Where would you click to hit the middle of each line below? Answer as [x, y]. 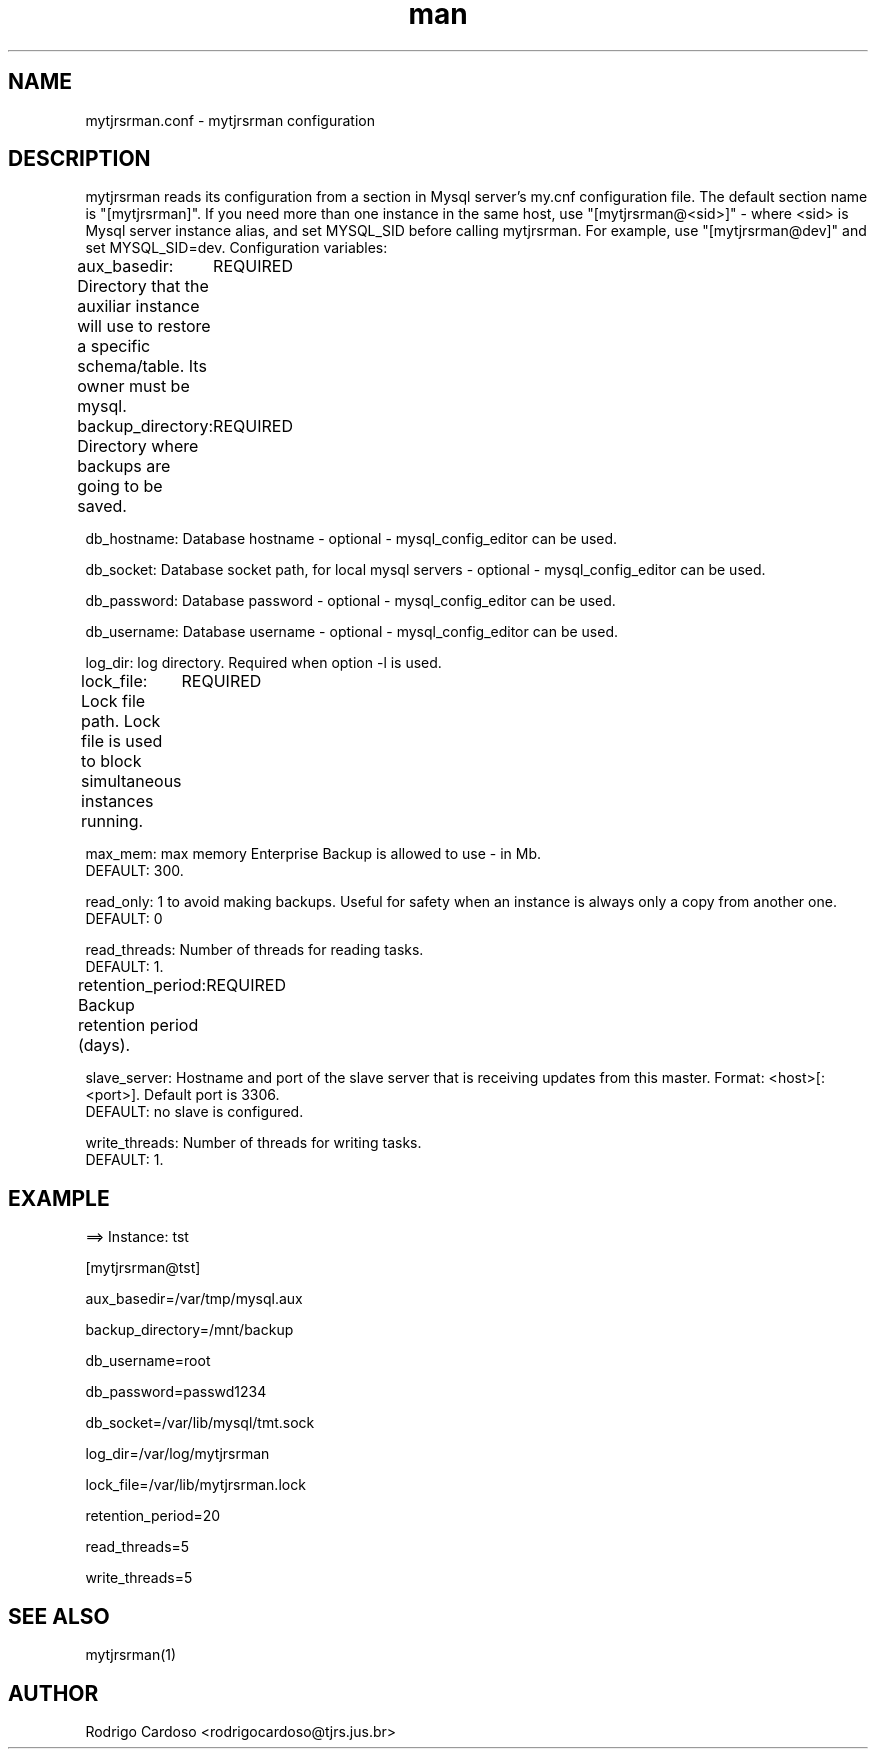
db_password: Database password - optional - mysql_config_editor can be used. [350, 601]
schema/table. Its [142, 366]
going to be [120, 486]
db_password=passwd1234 [176, 1392]
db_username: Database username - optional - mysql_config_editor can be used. [352, 632]
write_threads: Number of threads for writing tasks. [253, 1143]
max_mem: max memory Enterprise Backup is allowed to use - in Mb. [313, 854]
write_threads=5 [139, 1578]
